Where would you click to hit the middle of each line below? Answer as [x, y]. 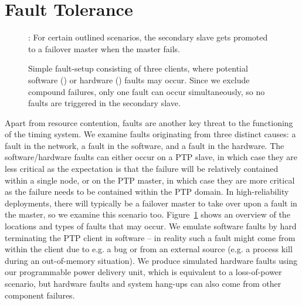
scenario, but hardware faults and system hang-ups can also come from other [143, 283]
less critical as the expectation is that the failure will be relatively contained [142, 169]
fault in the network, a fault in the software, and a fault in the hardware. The [145, 145]
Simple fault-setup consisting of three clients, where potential [138, 68]
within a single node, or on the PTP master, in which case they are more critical [150, 180]
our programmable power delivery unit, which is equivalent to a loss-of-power [143, 272]
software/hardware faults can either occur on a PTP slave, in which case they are [151, 157]
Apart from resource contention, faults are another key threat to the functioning [149, 122]
